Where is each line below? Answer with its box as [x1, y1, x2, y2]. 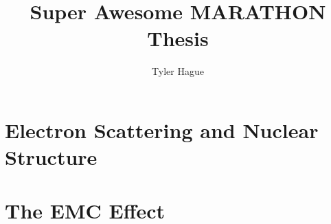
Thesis [147, 24, 209, 52]
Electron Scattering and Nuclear [5, 115, 319, 144]
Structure [5, 143, 98, 171]
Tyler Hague [152, 64, 204, 78]
